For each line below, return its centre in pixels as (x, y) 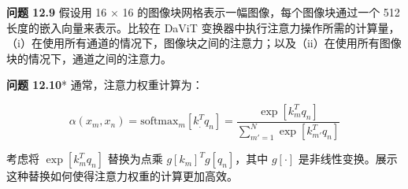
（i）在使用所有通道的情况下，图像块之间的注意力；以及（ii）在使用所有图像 (204, 43)
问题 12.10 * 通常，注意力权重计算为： (105, 85)
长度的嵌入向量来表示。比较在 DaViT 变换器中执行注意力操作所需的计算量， (203, 27)
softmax (159, 122)
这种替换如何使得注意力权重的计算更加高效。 (122, 176)
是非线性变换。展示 (348, 159)
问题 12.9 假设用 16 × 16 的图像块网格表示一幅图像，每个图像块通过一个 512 (203, 12)
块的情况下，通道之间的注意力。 (89, 58)
